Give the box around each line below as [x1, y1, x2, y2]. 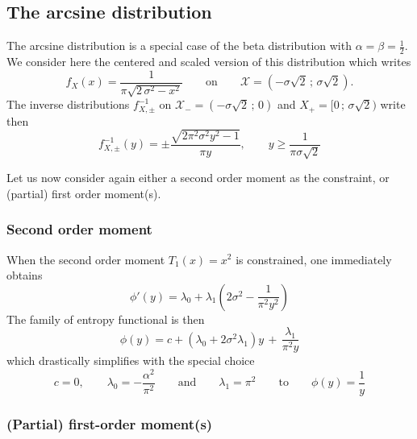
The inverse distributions [6, 96, 130, 113]
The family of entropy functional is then [6, 310, 205, 327]
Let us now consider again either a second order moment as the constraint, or [6, 169, 390, 186]
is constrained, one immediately [236, 251, 392, 267]
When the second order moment [6, 251, 165, 267]
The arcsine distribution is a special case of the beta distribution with [6, 37, 352, 54]
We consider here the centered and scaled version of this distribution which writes [6, 53, 411, 70]
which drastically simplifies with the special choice [6, 352, 255, 369]
